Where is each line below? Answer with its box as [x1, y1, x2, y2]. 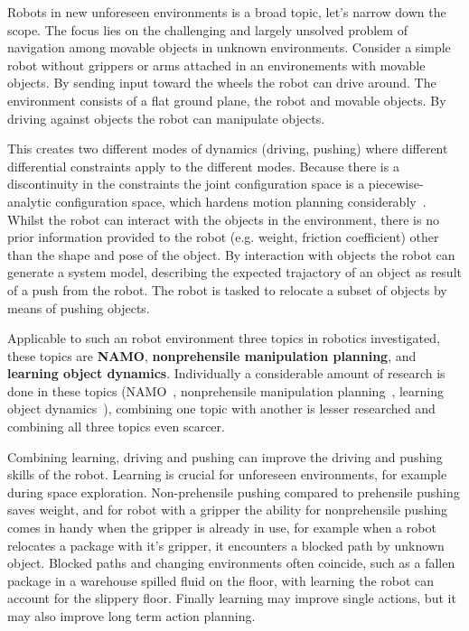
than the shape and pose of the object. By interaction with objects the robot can [7, 245, 455, 264]
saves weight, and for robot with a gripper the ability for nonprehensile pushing [7, 500, 448, 519]
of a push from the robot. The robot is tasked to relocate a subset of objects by [7, 280, 447, 299]
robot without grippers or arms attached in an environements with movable [7, 55, 426, 74]
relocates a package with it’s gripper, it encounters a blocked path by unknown [7, 535, 445, 554]
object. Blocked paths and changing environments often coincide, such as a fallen [7, 553, 455, 572]
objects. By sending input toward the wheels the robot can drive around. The [7, 73, 436, 92]
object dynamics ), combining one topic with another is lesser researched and [7, 399, 436, 418]
